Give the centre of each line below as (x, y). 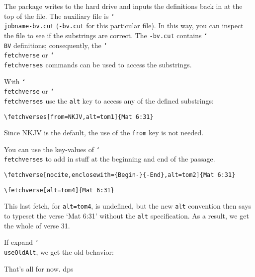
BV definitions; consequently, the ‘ (56, 45)
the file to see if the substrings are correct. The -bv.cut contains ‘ (106, 35)
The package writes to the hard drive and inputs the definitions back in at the (123, 6)
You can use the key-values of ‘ (52, 149)
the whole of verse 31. (37, 225)
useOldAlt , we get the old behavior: (59, 252)
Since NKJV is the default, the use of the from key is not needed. (104, 133)
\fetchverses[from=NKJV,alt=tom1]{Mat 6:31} (79, 117)
